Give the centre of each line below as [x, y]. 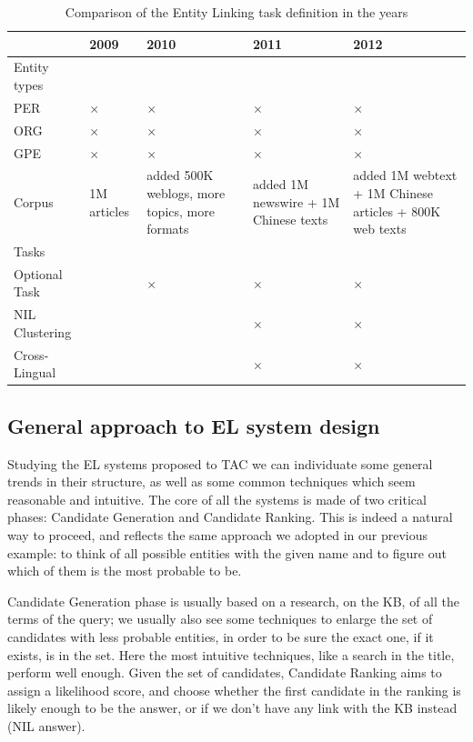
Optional [38, 273]
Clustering [43, 331]
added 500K [180, 175]
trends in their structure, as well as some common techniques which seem [211, 481]
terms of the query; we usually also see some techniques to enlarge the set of [220, 619]
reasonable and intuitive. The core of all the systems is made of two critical [217, 499]
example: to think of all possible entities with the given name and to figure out [227, 552]
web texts [380, 229]
